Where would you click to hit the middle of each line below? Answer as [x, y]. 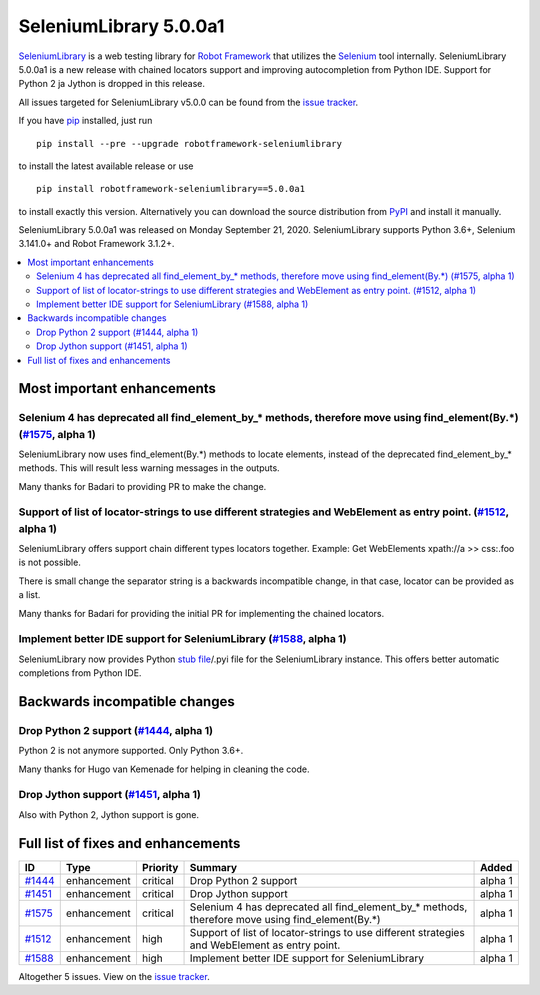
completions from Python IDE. [80, 673]
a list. [29, 595]
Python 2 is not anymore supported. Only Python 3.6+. [131, 751]
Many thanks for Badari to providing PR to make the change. [142, 486]
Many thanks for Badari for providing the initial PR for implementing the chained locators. [201, 613]
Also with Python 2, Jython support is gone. [109, 814]
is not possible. [50, 562]
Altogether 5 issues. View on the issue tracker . [114, 976]
